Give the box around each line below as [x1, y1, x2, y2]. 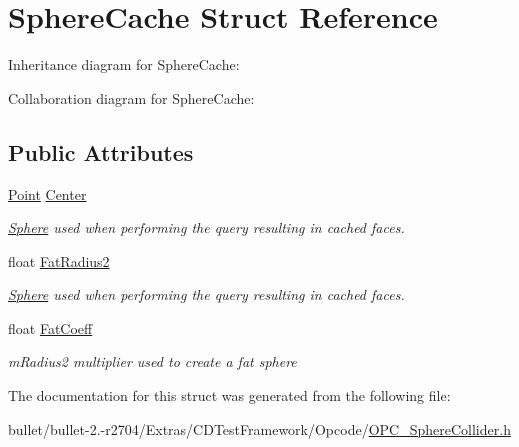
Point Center [8, 183, 87, 204]
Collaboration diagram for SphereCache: [8, 87, 255, 108]
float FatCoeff [8, 317, 93, 338]
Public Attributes [8, 136, 194, 167]
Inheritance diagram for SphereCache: [8, 54, 240, 75]
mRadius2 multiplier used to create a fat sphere [8, 351, 297, 372]
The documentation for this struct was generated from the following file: [8, 385, 451, 406]
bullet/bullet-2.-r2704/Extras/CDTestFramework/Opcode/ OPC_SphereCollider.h [8, 418, 511, 439]
